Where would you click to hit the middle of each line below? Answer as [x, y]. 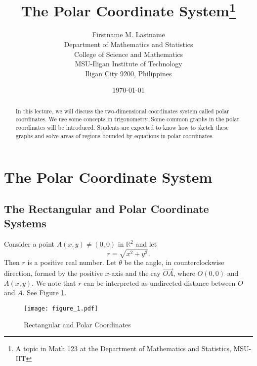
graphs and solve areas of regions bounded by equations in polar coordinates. [115, 135]
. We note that [54, 283]
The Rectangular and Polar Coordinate [107, 209]
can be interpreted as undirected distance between [160, 283]
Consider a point [29, 244]
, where [184, 273]
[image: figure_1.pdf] [61, 308]
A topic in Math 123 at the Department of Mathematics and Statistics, [123, 348]
